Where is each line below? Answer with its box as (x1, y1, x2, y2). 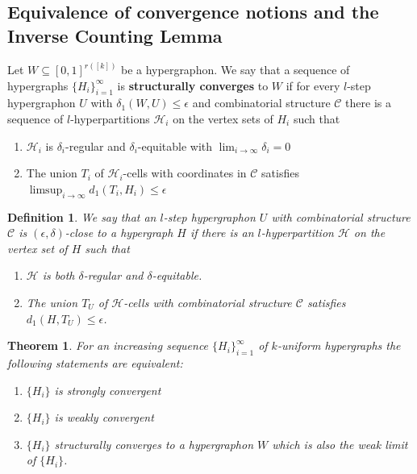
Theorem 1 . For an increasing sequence (7, 337, 209, 354)
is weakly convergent (54, 409, 154, 426)
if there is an (190, 224, 254, 241)
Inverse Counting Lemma (7, 23, 223, 48)
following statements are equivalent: (7, 354, 183, 371)
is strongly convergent (54, 381, 161, 398)
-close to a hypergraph (65, 224, 173, 241)
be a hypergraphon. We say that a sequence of (121, 61, 350, 78)
